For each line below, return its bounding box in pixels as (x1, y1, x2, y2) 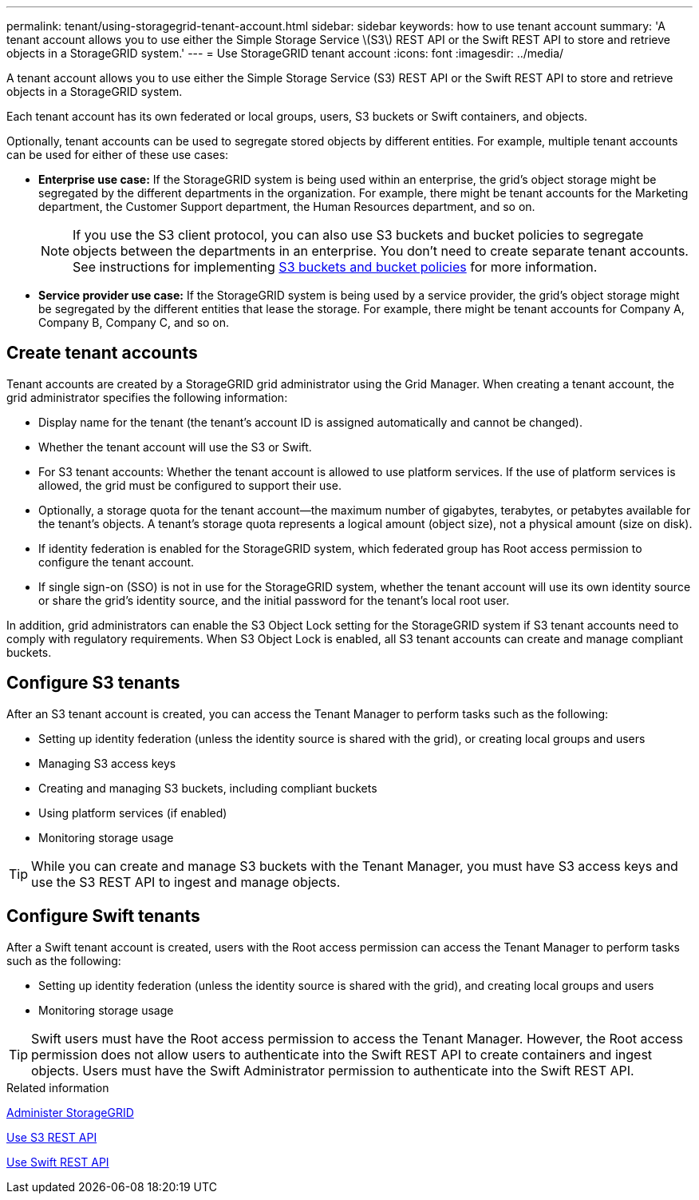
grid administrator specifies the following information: (6, 390, 288, 404)
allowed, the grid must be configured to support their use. (38, 478, 342, 492)
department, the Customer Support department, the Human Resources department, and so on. (38, 200, 535, 213)
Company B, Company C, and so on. (38, 316, 230, 329)
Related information (6, 1080, 109, 1095)
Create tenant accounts (6, 343, 198, 364)
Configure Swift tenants (6, 906, 200, 927)
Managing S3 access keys (38, 756, 176, 770)
